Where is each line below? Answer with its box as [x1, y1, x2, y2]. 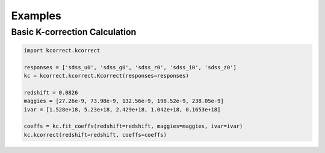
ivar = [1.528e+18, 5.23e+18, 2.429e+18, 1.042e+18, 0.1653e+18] [23, 106, 221, 113]
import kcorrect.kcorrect [23, 47, 101, 54]
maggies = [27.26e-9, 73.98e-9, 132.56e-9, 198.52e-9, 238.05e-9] [23, 98, 224, 105]
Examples [11, 9, 61, 22]
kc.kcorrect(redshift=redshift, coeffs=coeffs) [23, 131, 167, 138]
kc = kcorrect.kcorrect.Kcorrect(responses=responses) [23, 72, 189, 79]
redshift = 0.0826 [23, 89, 78, 96]
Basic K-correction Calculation [11, 27, 137, 37]
